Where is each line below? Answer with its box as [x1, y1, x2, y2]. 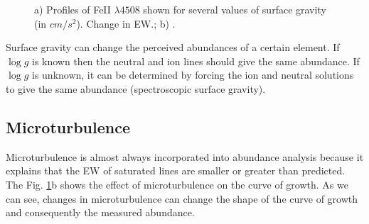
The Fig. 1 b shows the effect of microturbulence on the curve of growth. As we [6, 177, 348, 191]
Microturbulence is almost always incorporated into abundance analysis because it [6, 149, 364, 164]
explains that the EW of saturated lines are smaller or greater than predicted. [6, 163, 346, 178]
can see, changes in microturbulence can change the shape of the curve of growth [6, 191, 358, 206]
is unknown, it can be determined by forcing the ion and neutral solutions [32, 67, 354, 82]
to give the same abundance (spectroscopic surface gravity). [6, 81, 266, 96]
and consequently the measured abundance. [6, 205, 195, 220]
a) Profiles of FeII [34, 2, 111, 16]
